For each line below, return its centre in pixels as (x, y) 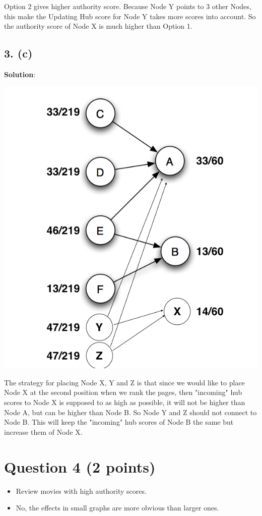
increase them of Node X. (43, 432)
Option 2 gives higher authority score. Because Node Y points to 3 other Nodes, (128, 6)
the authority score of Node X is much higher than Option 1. (98, 26)
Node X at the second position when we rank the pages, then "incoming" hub (123, 392)
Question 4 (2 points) (80, 466)
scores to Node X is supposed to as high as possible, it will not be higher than (125, 402)
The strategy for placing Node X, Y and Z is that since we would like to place (124, 382)
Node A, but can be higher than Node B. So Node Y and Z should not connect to (130, 412)
